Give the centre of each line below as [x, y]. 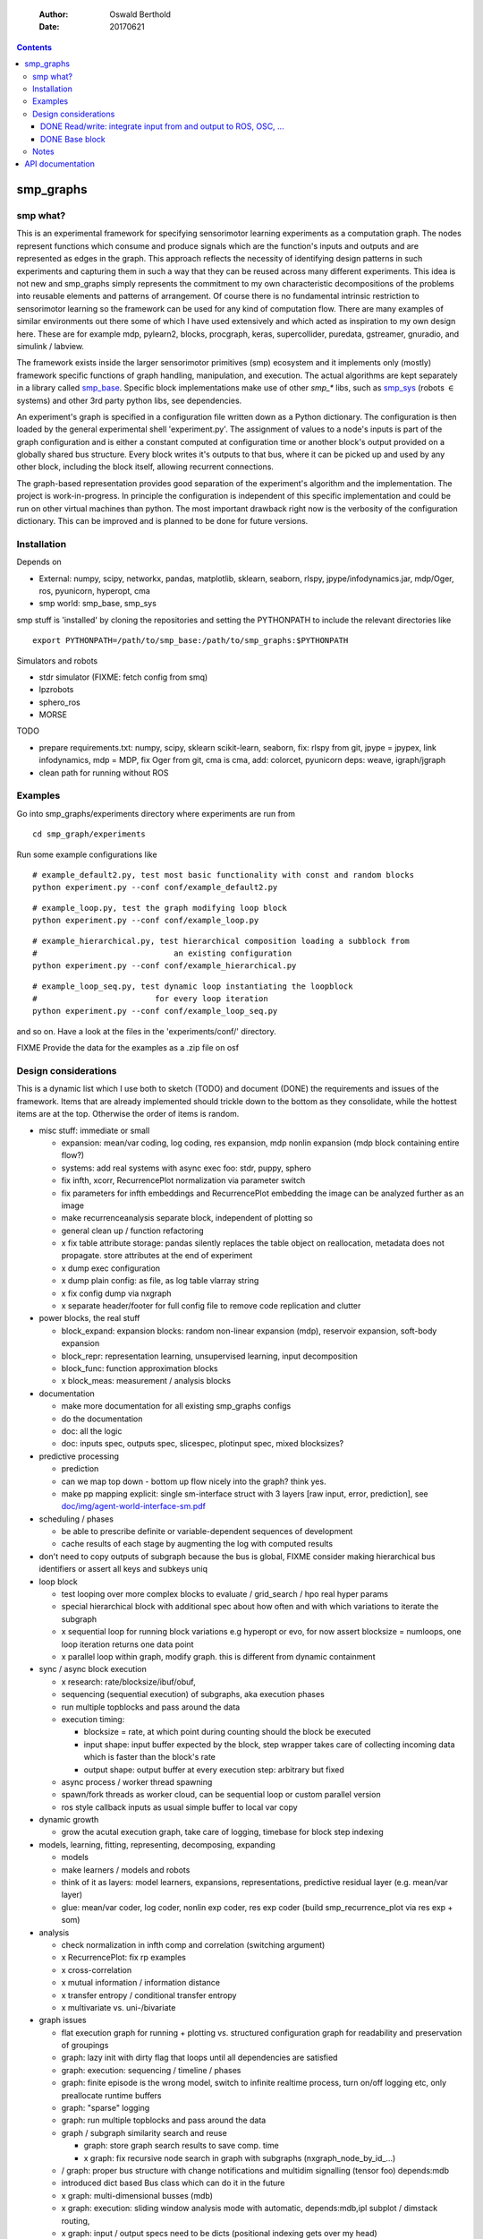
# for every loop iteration [150, 999]
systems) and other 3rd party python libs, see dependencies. [129, 400]
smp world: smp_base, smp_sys [97, 604]
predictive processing [79, 1456]
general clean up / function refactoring [132, 1231]
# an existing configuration [162, 953]
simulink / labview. [51, 346]
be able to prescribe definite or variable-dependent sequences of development [207, 1531]
